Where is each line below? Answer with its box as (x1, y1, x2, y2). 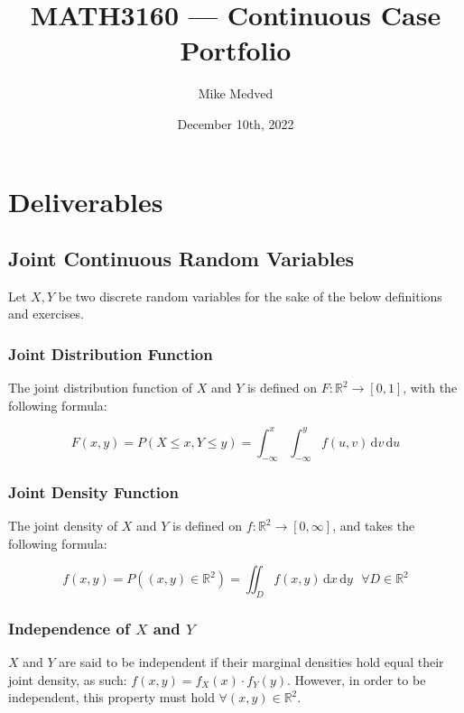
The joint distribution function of (8, 378, 192, 397)
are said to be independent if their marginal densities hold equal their (59, 653, 444, 671)
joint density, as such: (8, 670, 127, 689)
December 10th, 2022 (177, 114, 294, 133)
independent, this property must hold (8, 688, 215, 707)
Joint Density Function (8, 480, 179, 503)
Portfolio (180, 32, 292, 69)
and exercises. (8, 304, 84, 323)
